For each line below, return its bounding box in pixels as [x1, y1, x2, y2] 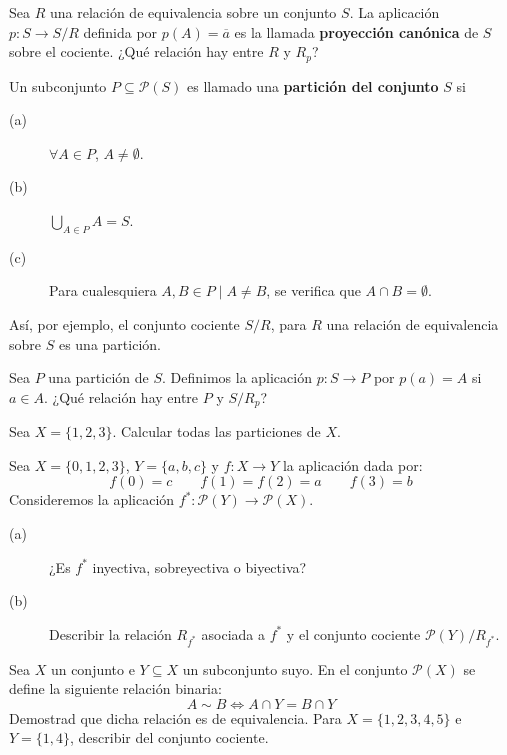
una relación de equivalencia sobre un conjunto [49, 2, 337, 22]
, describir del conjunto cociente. [70, 727, 269, 748]
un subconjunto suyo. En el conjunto [182, 658, 408, 679]
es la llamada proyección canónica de [234, 21, 479, 42]
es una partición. [58, 333, 161, 354]
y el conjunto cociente [286, 623, 421, 644]
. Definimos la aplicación [161, 367, 312, 388]
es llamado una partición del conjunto [187, 75, 439, 96]
